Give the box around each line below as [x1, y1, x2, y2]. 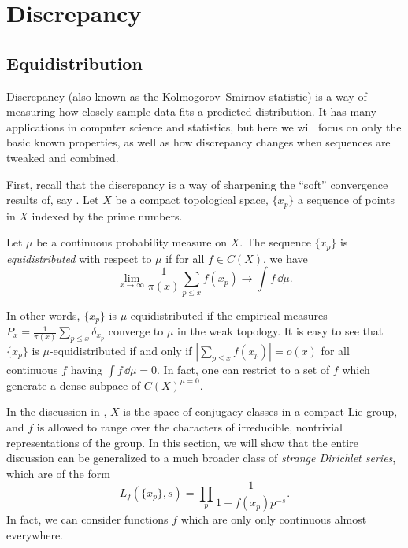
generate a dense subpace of [6, 376, 141, 393]
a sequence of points [298, 191, 395, 208]
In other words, [6, 306, 80, 323]
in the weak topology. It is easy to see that [177, 323, 384, 339]
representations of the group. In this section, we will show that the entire [6, 434, 358, 450]
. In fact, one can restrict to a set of [157, 361, 330, 377]
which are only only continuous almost [180, 511, 367, 528]
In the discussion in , [6, 403, 107, 420]
